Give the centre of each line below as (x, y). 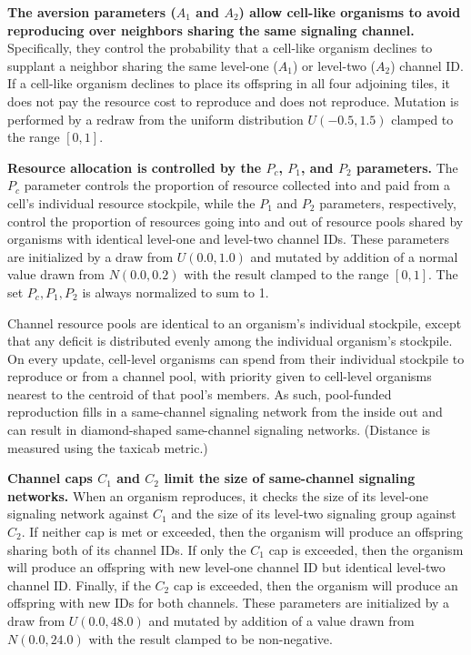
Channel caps (50, 478)
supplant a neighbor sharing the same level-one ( (143, 65)
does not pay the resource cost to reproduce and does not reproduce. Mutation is (233, 101)
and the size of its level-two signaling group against (314, 514)
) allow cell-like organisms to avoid (350, 12)
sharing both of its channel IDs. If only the (127, 549)
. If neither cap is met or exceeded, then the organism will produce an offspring (242, 532)
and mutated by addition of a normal (354, 256)
